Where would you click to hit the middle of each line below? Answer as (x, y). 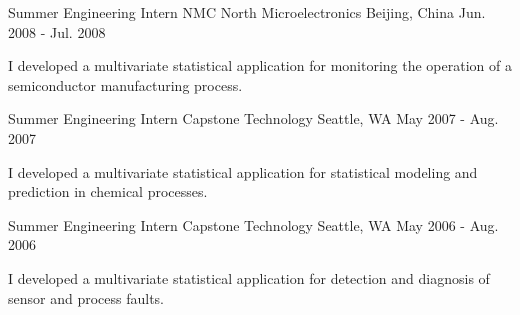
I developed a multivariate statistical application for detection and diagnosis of (249, 277)
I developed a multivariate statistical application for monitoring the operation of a (260, 65)
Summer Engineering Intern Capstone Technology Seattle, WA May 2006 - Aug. (253, 224)
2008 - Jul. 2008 (57, 31)
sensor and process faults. (86, 297)
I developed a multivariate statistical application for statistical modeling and (243, 171)
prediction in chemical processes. (108, 191)
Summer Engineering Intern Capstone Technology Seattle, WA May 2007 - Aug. (253, 118)
